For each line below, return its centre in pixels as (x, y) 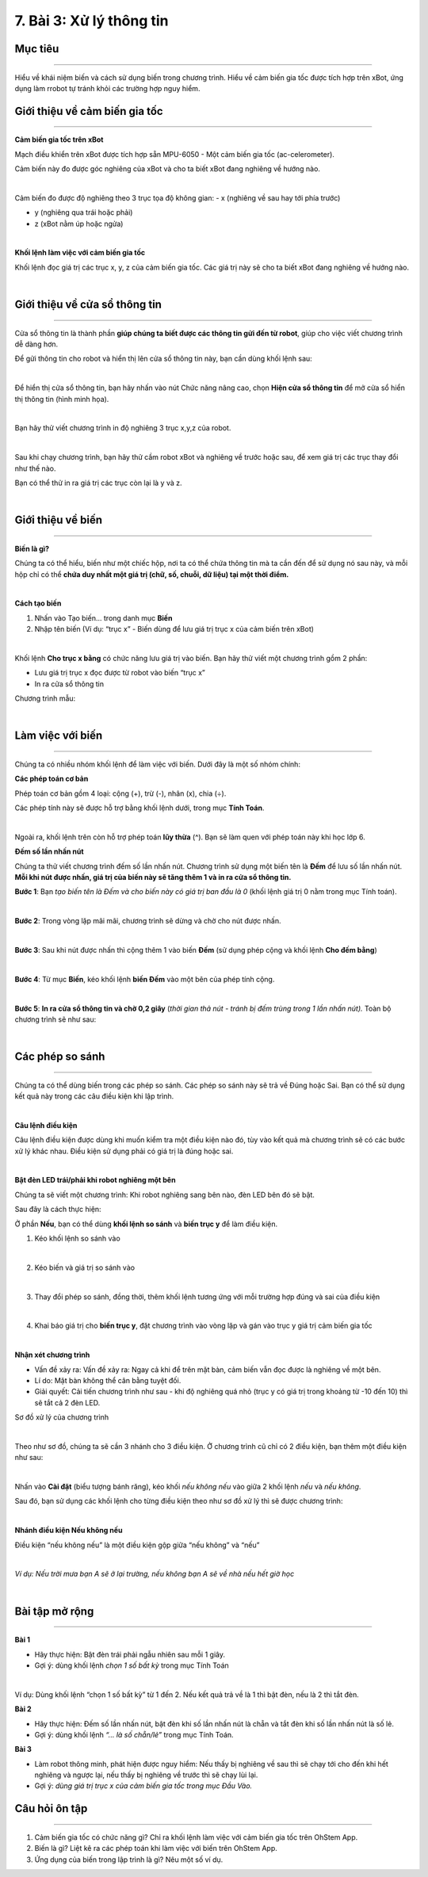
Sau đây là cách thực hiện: (58, 1210)
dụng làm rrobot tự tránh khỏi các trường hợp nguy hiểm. (107, 88)
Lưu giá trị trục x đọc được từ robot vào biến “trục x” (120, 673)
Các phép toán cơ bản (52, 779)
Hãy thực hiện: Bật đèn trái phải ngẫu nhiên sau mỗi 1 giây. (130, 1654)
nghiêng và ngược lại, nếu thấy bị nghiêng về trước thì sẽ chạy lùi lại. (146, 1775)
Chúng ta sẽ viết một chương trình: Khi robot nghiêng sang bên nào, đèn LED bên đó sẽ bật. (164, 1195)
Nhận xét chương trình (52, 1355)
